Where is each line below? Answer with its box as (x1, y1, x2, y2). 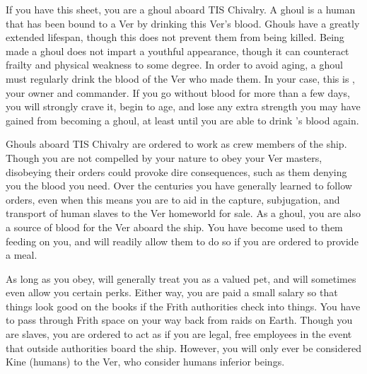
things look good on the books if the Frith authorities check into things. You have (6, 298, 361, 313)
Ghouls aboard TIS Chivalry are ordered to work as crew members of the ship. (6, 136, 347, 151)
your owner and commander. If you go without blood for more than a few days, (6, 85, 350, 100)
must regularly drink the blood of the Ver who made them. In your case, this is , (6, 71, 356, 86)
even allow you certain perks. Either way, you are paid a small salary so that (6, 285, 338, 300)
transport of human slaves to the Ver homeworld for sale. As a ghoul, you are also (6, 206, 361, 221)
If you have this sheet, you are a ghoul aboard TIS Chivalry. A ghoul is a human (6, 2, 356, 16)
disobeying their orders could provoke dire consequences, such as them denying (6, 164, 347, 179)
